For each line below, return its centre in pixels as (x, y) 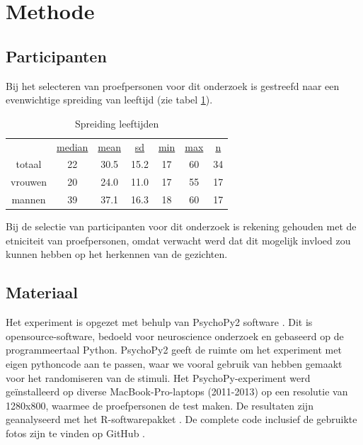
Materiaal (42, 292)
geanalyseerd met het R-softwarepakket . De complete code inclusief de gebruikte (181, 419)
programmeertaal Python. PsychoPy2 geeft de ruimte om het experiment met (174, 350)
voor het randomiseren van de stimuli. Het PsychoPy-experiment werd (158, 377)
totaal (29, 164)
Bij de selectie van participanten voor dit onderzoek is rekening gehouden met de (181, 226)
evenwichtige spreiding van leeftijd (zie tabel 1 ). (109, 100)
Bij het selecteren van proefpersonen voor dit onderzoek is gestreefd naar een (173, 85)
